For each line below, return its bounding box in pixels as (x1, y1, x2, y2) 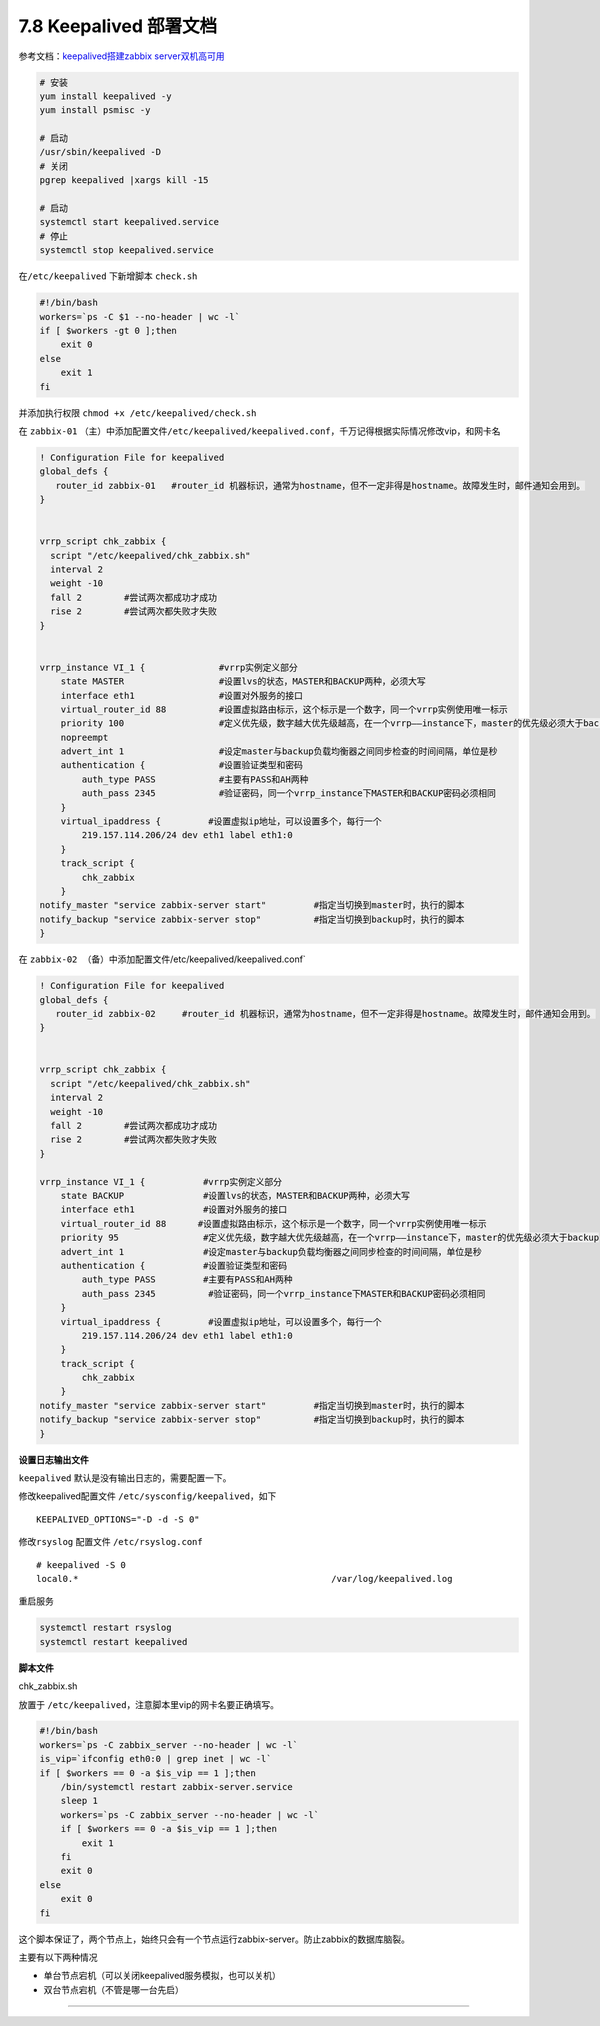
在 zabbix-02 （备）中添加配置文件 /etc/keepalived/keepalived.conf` (18, 953, 307, 965)
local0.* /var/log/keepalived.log (36, 1573, 453, 1584)
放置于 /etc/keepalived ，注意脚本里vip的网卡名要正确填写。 (18, 1698, 280, 1710)
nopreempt (60, 731, 109, 743)
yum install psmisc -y (39, 105, 151, 116)
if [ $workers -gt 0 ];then (39, 325, 177, 336)
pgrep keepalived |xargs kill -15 (39, 175, 209, 186)
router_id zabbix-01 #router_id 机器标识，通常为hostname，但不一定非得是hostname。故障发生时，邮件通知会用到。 (55, 480, 585, 491)
